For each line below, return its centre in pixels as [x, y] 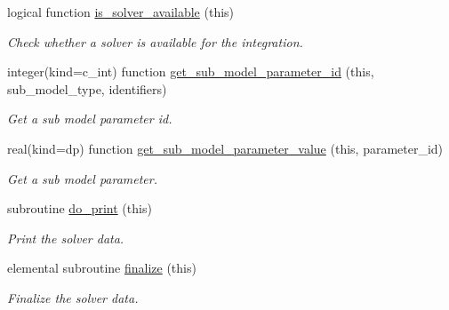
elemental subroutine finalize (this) [102, 268]
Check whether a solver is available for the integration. [155, 41]
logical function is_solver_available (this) [121, 12]
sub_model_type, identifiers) [87, 88]
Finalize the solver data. [73, 297]
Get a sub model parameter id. [90, 119]
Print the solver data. [66, 238]
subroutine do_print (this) [80, 208]
